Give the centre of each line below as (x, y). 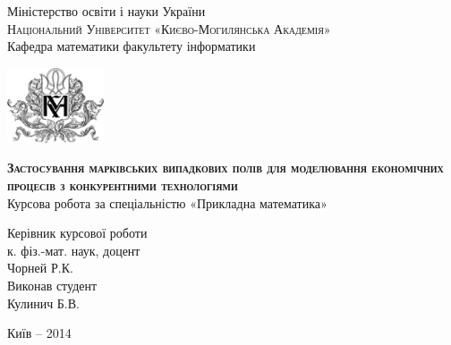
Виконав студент (52, 285)
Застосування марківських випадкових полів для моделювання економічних (225, 168)
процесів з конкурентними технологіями (123, 185)
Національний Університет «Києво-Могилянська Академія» (169, 28)
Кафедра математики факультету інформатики (132, 46)
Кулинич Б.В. (43, 303)
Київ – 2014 (39, 333)
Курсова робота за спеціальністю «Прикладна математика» (167, 202)
